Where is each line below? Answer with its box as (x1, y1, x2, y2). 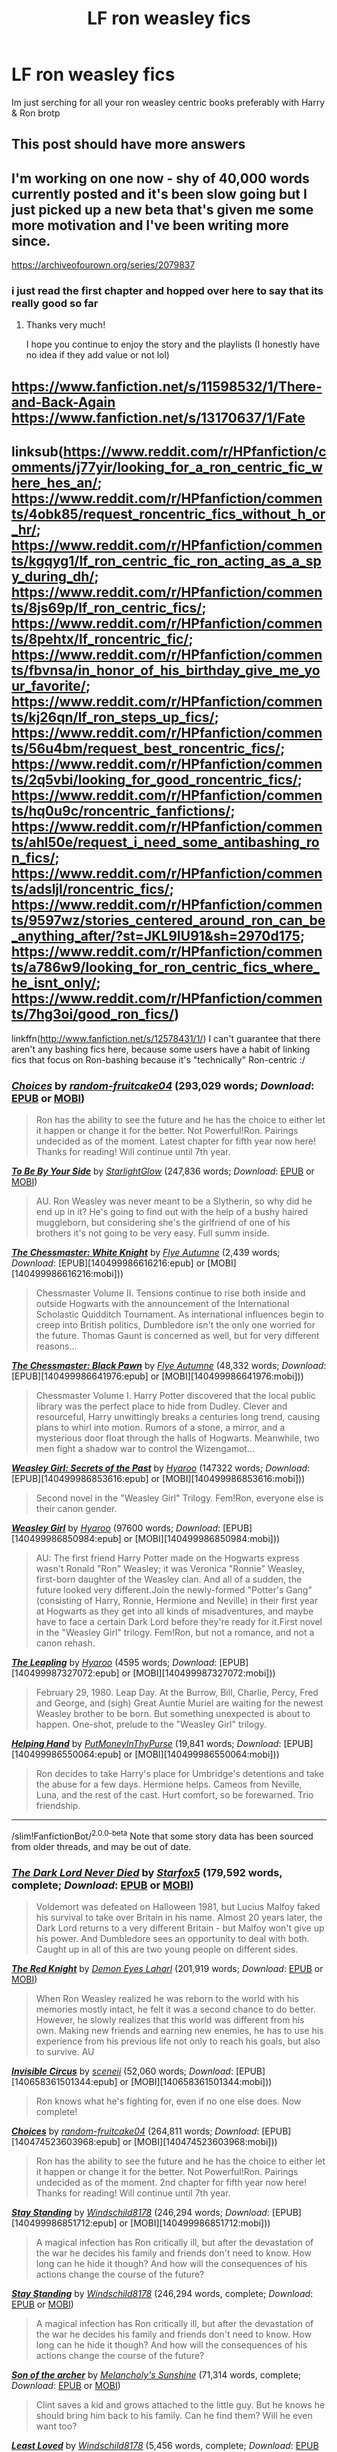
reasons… (35, 1340, 78, 1352)
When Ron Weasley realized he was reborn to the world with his (35, 1992, 299, 2004)
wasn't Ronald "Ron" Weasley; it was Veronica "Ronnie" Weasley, (35, 1562, 306, 1574)
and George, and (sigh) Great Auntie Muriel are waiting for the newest (35, 1697, 324, 1709)
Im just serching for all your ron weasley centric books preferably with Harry (11, 96, 326, 108)
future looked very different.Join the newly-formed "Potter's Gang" (35, 1583, 313, 1596)
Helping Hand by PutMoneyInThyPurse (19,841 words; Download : (11, 1737, 282, 1749)
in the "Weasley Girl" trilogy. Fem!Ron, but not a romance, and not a (35, 1626, 315, 1638)
